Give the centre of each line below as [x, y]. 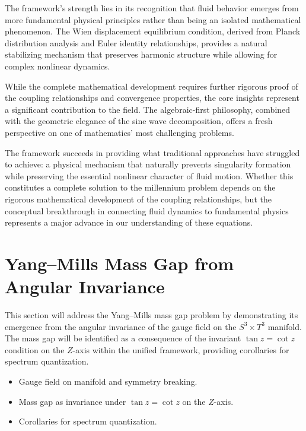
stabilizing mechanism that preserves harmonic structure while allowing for [141, 54]
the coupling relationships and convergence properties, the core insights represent [152, 98]
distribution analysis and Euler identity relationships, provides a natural [136, 42]
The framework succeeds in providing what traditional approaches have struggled [152, 152]
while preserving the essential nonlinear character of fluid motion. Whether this [149, 175]
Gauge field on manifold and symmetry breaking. [108, 381]
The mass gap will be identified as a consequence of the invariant [123, 338]
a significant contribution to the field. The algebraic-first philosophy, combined [148, 109]
